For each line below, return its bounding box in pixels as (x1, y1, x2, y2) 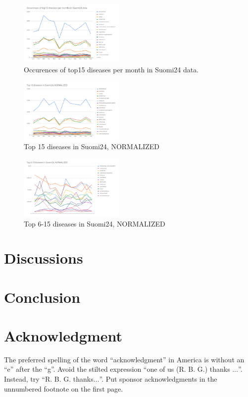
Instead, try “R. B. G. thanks (4, 374, 94, 384)
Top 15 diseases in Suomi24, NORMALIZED (24, 141, 160, 152)
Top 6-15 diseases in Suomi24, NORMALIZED (24, 219, 165, 229)
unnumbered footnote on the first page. (4, 383, 123, 394)
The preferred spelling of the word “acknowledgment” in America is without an (4, 354, 245, 364)
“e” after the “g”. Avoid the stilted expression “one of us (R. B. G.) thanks (4, 364, 230, 374)
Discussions (4, 248, 83, 268)
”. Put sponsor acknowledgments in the (99, 374, 217, 384)
